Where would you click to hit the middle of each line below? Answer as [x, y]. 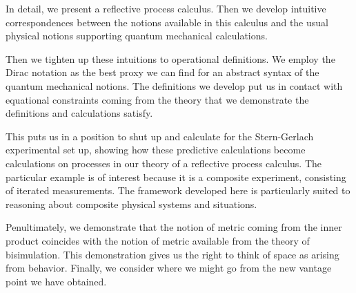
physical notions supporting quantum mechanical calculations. [137, 36]
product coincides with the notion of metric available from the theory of [158, 240]
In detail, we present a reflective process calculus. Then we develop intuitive [166, 8]
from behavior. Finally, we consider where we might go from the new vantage [169, 268]
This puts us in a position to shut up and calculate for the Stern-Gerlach [160, 136]
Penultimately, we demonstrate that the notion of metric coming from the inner [174, 227]
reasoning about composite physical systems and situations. [131, 204]
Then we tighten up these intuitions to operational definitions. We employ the [170, 58]
